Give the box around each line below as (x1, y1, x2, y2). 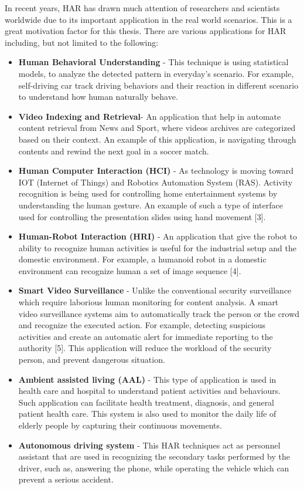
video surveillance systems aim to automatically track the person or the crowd (18, 307, 300, 319)
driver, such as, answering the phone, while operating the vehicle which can (18, 461, 289, 474)
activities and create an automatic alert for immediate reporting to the (18, 330, 273, 342)
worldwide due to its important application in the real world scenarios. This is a (5, 13, 292, 25)
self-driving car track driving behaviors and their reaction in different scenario (18, 79, 299, 91)
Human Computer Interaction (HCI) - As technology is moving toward (18, 164, 294, 177)
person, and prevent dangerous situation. (18, 353, 165, 366)
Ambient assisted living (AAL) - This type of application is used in (18, 373, 276, 385)
